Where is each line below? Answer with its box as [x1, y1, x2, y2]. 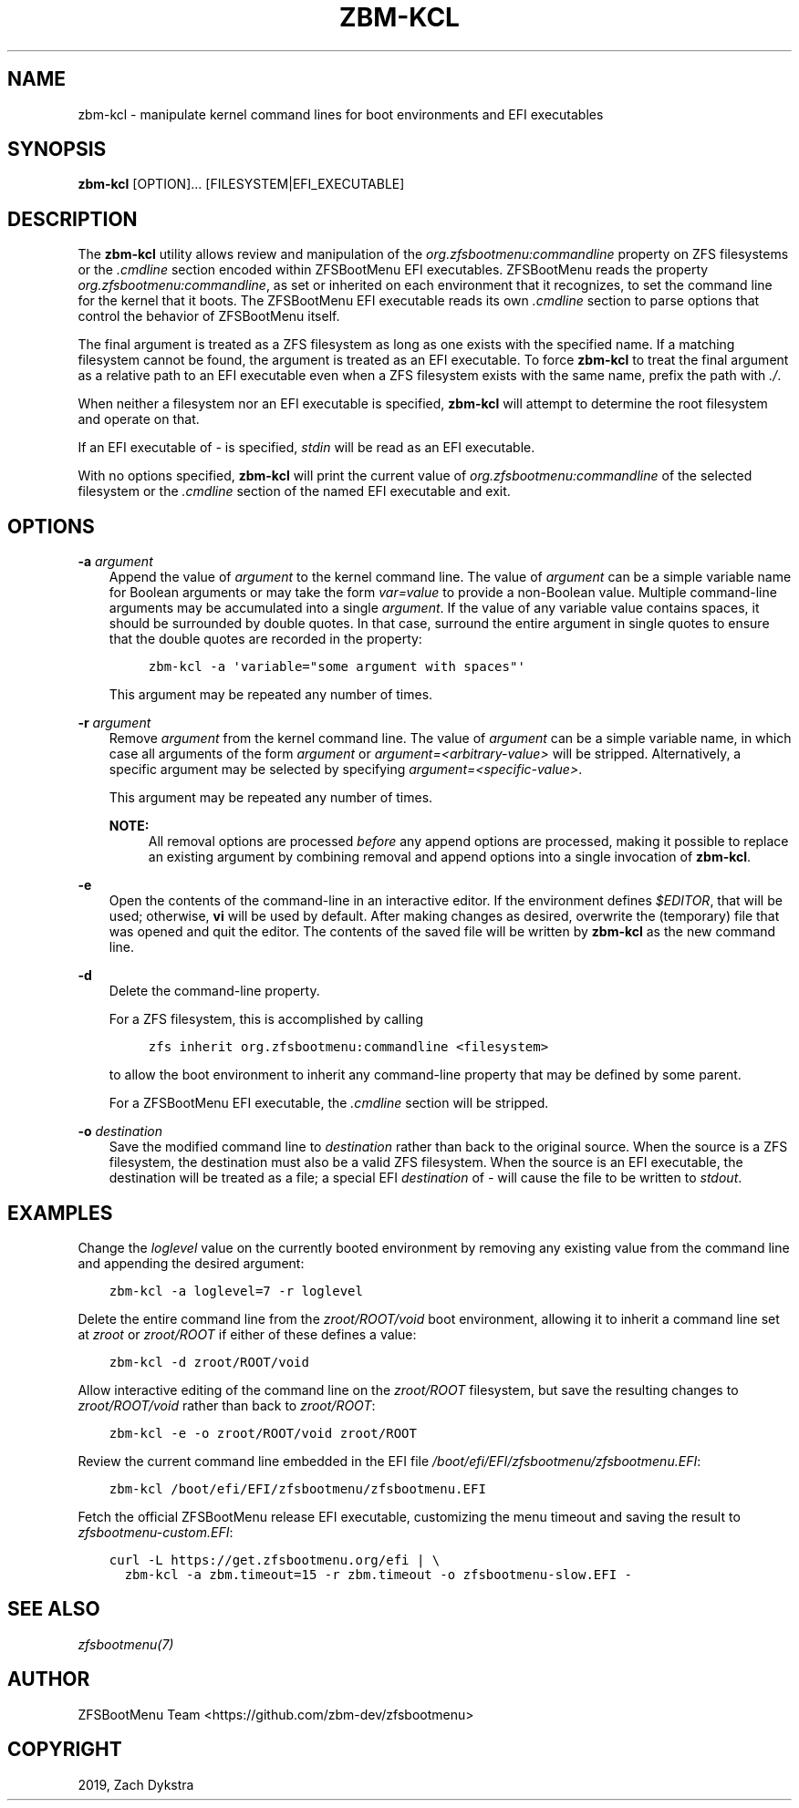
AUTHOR [7, 1668, 90, 1691]
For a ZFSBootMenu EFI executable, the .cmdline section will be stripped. [109, 1095, 549, 1111]
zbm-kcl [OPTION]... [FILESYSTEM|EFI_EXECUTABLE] [78, 176, 405, 192]
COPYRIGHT [7, 1738, 122, 1762]
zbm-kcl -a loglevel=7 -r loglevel [109, 1283, 363, 1298]
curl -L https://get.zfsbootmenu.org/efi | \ [109, 1552, 441, 1567]
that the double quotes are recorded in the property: [109, 631, 422, 647]
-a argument [78, 553, 153, 570]
